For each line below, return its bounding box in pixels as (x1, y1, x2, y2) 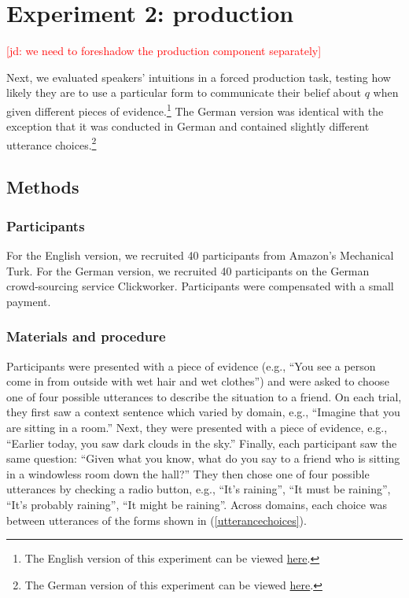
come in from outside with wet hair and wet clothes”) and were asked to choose (6, 373, 389, 389)
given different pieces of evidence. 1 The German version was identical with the (6, 100, 384, 119)
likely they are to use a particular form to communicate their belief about (6, 84, 361, 101)
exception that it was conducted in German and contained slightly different (6, 118, 370, 135)
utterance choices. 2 (6, 134, 97, 153)
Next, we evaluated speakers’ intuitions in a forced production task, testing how (6, 68, 391, 85)
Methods (6, 175, 79, 199)
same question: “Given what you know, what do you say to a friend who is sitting (6, 450, 400, 467)
